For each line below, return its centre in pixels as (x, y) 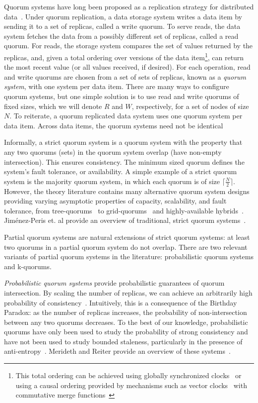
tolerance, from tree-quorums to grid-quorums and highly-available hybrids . (124, 210)
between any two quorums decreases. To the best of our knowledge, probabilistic (126, 322)
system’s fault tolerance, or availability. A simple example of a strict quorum (121, 171)
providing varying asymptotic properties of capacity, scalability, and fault (115, 201)
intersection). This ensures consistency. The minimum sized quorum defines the (124, 161)
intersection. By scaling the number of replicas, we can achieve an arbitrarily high (128, 292)
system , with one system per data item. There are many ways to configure (117, 86)
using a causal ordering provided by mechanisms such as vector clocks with (131, 385)
